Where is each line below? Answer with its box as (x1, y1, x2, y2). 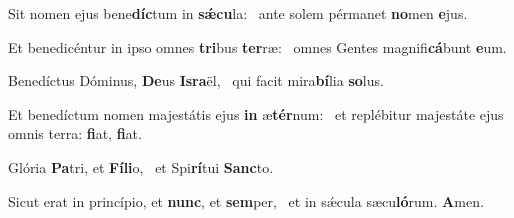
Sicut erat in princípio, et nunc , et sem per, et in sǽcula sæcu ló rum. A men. (8, 190, 484, 211)
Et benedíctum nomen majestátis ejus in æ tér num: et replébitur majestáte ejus (8, 103, 504, 124)
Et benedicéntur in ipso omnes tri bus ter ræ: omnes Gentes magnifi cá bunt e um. (8, 36, 507, 57)
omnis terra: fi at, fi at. (8, 123, 142, 144)
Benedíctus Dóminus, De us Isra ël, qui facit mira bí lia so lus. (8, 70, 384, 91)
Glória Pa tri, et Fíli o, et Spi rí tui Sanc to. (8, 156, 274, 177)
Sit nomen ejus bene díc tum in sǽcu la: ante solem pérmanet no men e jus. (8, 3, 468, 23)
